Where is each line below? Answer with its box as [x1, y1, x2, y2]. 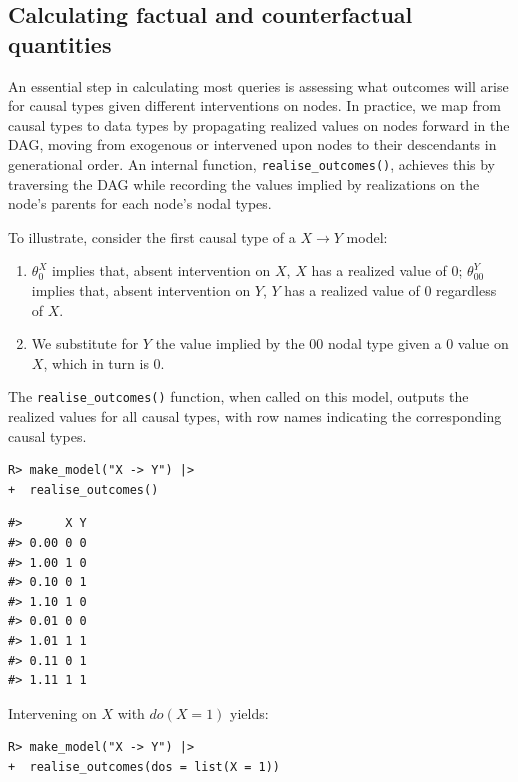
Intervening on [8, 702, 97, 723]
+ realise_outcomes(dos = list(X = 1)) [8, 759, 281, 774]
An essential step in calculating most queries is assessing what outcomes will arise [8, 75, 509, 96]
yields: [230, 702, 269, 723]
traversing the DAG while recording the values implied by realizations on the [8, 173, 480, 194]
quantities [8, 28, 112, 59]
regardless [436, 280, 497, 300]
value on [457, 333, 509, 354]
